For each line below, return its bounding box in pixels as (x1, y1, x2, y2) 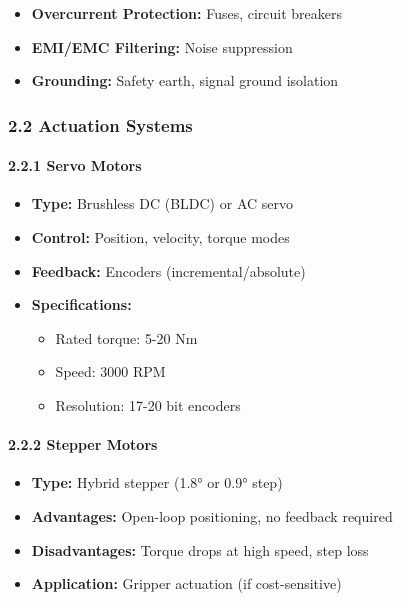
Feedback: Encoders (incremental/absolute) (31, 260, 306, 281)
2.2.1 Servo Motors (8, 155, 142, 176)
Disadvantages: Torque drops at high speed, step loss (31, 539, 369, 560)
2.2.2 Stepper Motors (8, 434, 158, 455)
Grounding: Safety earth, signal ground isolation (31, 70, 339, 91)
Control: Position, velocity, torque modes (31, 227, 290, 248)
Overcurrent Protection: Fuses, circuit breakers (31, 3, 343, 23)
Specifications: (31, 294, 132, 315)
